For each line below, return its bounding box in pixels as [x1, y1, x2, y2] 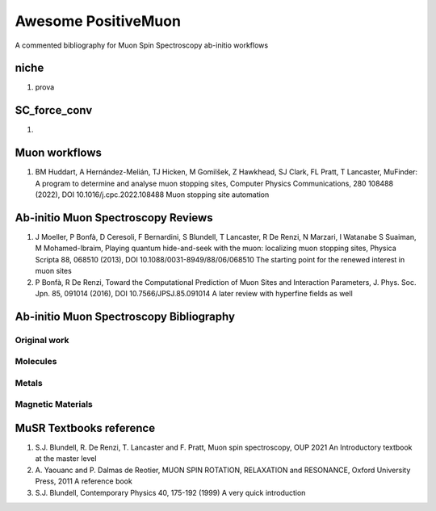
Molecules [15, 356, 57, 367]
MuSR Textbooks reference [15, 421, 156, 435]
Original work [15, 334, 69, 346]
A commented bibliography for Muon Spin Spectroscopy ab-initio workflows [15, 40, 269, 50]
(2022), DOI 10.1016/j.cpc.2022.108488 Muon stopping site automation [35, 190, 270, 199]
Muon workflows [15, 146, 103, 160]
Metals [15, 377, 44, 388]
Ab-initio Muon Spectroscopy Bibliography [15, 309, 236, 323]
